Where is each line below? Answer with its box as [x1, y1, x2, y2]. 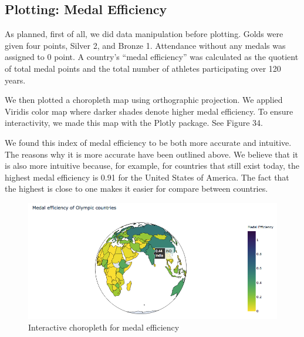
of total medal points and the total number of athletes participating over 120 [5, 62, 281, 74]
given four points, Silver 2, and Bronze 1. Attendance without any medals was [5, 39, 286, 51]
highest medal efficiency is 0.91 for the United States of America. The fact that [5, 171, 289, 183]
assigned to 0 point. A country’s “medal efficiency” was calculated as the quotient [5, 51, 299, 63]
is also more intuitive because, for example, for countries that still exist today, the [5, 159, 299, 172]
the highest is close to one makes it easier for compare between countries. [5, 182, 268, 195]
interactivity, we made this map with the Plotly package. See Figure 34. [5, 116, 263, 129]
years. [5, 74, 26, 86]
